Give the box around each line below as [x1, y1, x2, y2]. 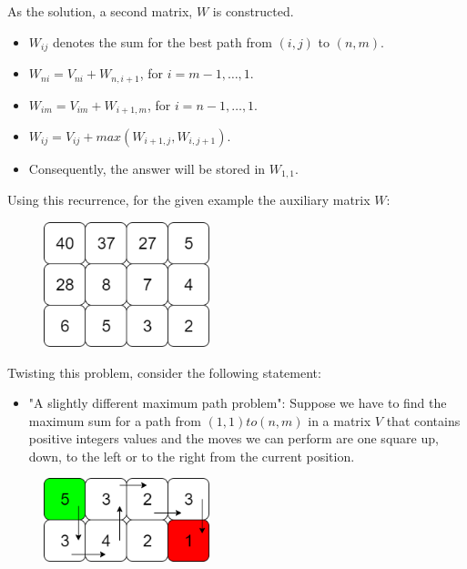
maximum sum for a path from [28, 411, 201, 430]
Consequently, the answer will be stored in [28, 158, 266, 178]
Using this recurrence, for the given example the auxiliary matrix [7, 190, 371, 209]
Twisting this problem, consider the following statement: [7, 362, 321, 381]
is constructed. [212, 2, 294, 20]
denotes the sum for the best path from [52, 32, 272, 51]
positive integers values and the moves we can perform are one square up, [28, 429, 439, 448]
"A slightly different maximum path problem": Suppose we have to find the [28, 393, 447, 412]
